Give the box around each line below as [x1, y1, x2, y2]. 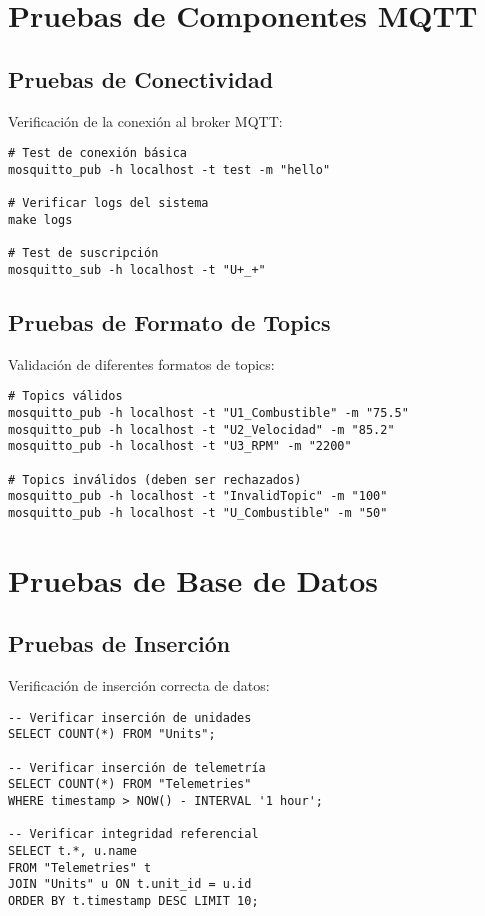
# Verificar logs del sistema [8, 196, 209, 211]
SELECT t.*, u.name [8, 843, 137, 858]
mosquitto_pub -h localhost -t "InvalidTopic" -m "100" [8, 489, 388, 504]
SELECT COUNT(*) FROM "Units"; [8, 727, 216, 742]
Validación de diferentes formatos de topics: [8, 353, 275, 374]
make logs [8, 212, 73, 227]
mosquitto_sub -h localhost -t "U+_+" [8, 262, 266, 277]
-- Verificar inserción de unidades [8, 710, 252, 725]
